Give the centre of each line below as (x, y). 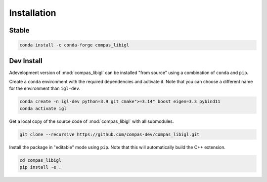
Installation (33, 13)
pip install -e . (41, 167)
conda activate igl (43, 108)
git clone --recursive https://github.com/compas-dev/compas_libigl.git (110, 134)
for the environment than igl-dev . (45, 88)
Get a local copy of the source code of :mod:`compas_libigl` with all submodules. (91, 121)
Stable (19, 30)
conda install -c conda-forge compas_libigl (74, 45)
